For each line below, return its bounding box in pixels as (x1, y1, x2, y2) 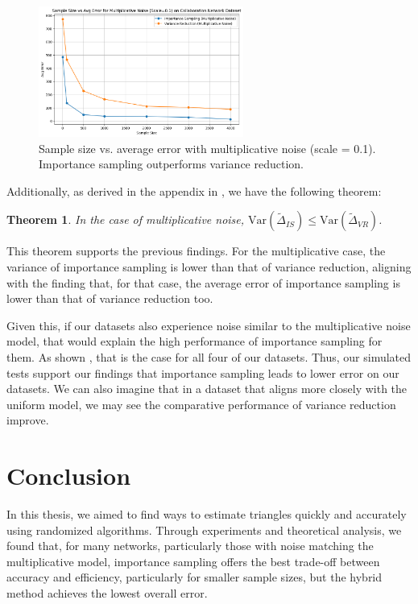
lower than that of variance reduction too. (6, 290, 213, 307)
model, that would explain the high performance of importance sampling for (6, 333, 383, 350)
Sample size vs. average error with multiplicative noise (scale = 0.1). (39, 139, 376, 156)
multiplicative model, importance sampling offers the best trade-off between (6, 552, 380, 569)
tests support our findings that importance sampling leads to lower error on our (6, 364, 399, 381)
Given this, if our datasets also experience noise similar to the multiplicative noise (6, 316, 411, 333)
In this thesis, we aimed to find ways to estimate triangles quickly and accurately (6, 506, 407, 523)
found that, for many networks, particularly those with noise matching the (6, 537, 374, 554)
